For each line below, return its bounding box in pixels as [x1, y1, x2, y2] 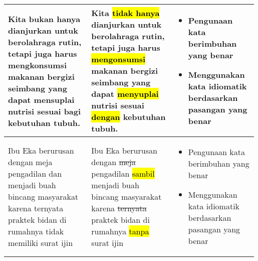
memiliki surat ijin [8, 236, 73, 248]
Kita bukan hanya [8, 13, 81, 25]
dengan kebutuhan [91, 111, 166, 122]
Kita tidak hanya [91, 7, 160, 19]
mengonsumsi [91, 53, 146, 65]
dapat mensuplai [8, 93, 75, 105]
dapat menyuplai [91, 88, 159, 99]
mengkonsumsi [8, 59, 67, 71]
